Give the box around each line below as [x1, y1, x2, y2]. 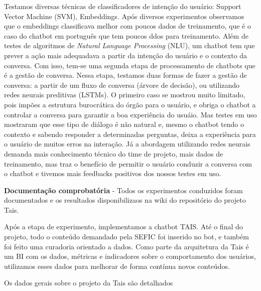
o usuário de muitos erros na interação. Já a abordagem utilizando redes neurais [4, 138, 250, 149]
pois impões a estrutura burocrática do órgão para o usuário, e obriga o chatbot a [4, 99, 256, 109]
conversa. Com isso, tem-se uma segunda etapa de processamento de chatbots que [4, 60, 255, 70]
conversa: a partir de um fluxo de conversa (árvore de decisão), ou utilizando [4, 79, 240, 90]
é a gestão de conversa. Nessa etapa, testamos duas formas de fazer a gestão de [4, 70, 247, 80]
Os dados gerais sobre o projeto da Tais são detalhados [4, 277, 173, 288]
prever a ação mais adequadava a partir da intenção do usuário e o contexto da [4, 50, 247, 60]
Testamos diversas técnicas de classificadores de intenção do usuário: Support [4, 1, 241, 11]
